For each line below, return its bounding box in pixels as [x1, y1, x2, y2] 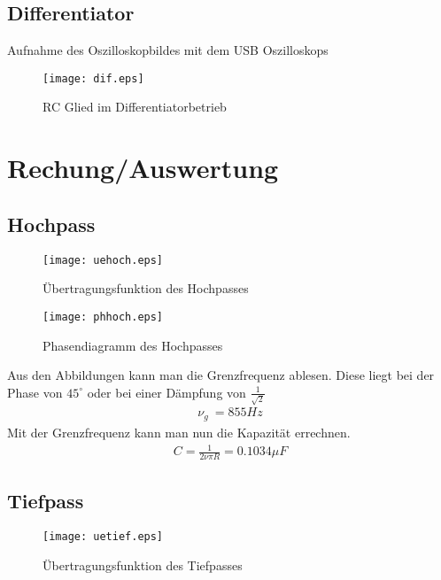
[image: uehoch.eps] [43, 253, 164, 267]
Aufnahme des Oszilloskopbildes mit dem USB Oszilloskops [7, 41, 329, 59]
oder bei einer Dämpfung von [87, 383, 246, 401]
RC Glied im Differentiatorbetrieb [43, 97, 227, 116]
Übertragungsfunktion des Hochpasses [43, 279, 249, 298]
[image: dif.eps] [43, 72, 144, 85]
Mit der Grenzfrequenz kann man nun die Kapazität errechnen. [7, 422, 351, 441]
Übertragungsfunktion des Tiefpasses [43, 555, 243, 574]
